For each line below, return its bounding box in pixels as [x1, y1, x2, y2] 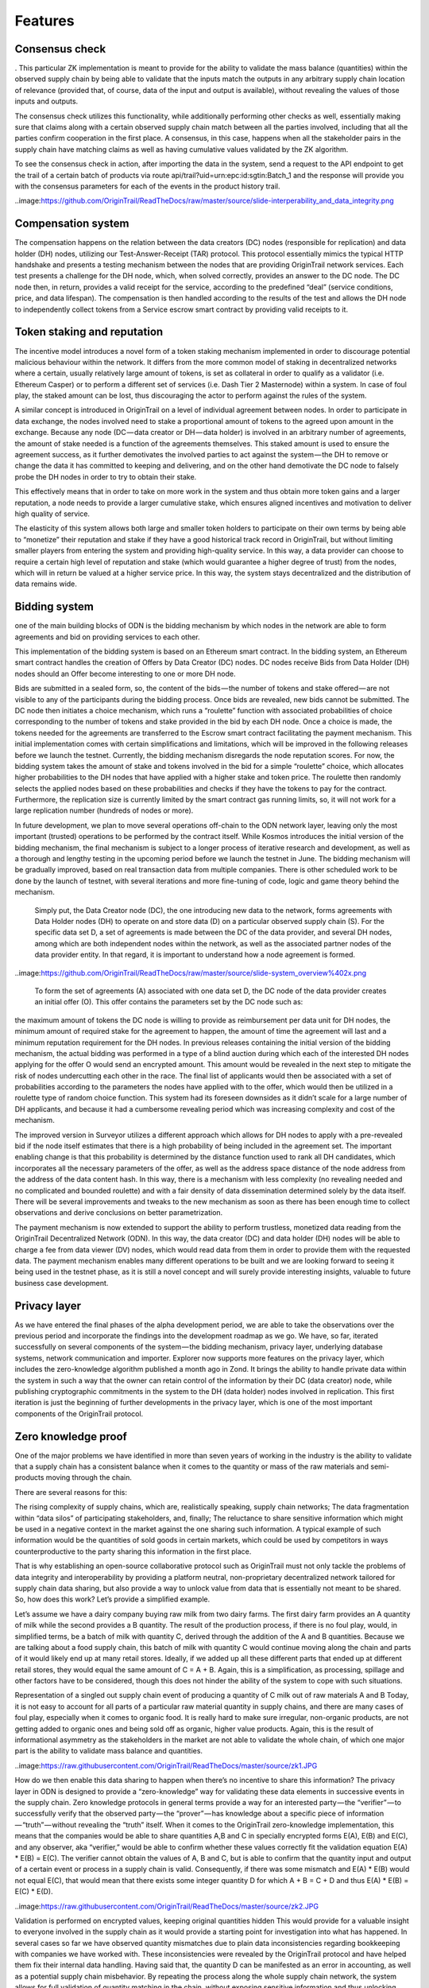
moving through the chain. [45, 1473, 133, 1482]
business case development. [14, 1278, 109, 1287]
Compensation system [14, 217, 129, 231]
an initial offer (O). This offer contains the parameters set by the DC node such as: [34, 997, 303, 1007]
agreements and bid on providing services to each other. [14, 632, 200, 642]
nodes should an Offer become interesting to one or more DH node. [14, 669, 236, 678]
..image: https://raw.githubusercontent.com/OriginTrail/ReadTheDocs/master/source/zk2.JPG [14, 1901, 319, 1911]
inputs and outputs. [14, 96, 79, 107]
